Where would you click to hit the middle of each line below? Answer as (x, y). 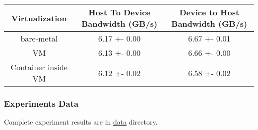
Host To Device (119, 12)
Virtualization (39, 18)
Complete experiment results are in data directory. (81, 122)
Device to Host (209, 12)
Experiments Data (41, 103)
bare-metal (39, 38)
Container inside (39, 67)
